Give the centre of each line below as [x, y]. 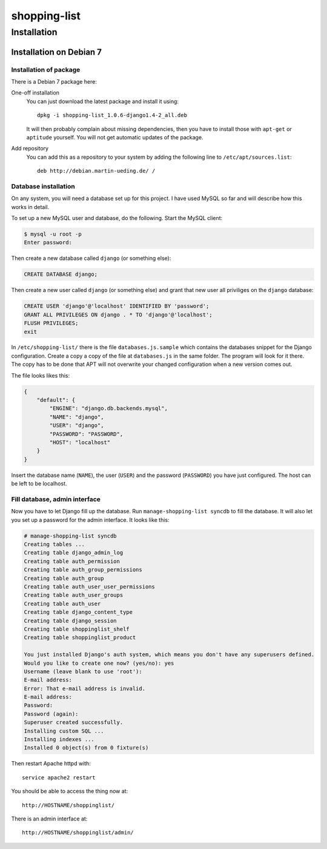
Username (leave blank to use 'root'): [83, 671]
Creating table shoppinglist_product [80, 638]
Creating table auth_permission [72, 561]
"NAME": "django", [77, 417]
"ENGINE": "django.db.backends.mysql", [108, 408]
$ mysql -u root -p [53, 234]
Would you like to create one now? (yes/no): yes [99, 663]
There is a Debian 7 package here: [54, 81]
